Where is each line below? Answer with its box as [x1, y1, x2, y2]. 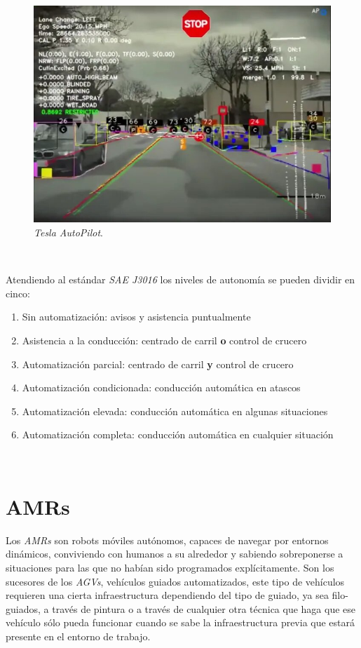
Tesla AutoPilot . [34, 225, 103, 240]
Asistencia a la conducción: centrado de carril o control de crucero [22, 333, 307, 348]
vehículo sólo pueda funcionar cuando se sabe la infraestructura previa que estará [6, 615, 355, 630]
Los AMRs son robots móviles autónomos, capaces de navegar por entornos [6, 532, 329, 547]
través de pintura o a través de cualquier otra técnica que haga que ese [52, 601, 356, 616]
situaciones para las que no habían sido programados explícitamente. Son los [6, 560, 334, 574]
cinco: [6, 285, 30, 300]
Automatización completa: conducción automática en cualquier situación [22, 427, 334, 442]
